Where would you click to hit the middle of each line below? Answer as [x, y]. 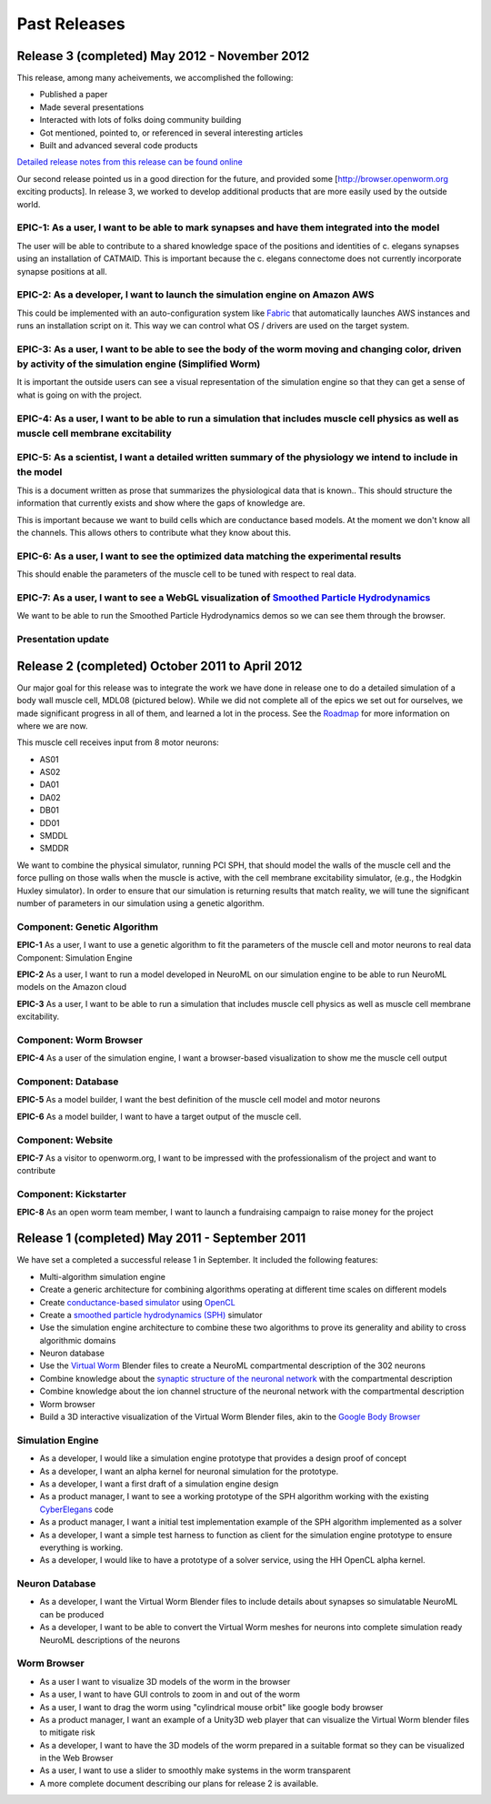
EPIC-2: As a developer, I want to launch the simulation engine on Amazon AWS [195, 295]
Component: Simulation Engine [75, 957]
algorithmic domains [78, 1340]
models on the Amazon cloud [72, 987]
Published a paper [74, 95]
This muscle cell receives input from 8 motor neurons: [118, 742]
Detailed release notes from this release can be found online [130, 162]
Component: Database [68, 1081]
